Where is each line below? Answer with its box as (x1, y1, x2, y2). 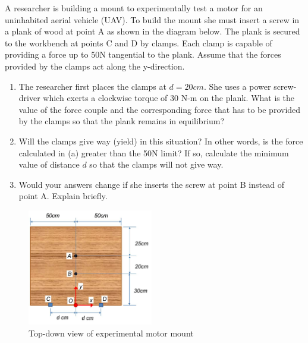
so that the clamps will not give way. (89, 158, 224, 171)
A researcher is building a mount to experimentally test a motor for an (5, 2, 263, 14)
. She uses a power (203, 80, 271, 92)
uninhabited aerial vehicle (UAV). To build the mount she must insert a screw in (5, 13, 300, 26)
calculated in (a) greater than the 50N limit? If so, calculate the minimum (18, 146, 289, 159)
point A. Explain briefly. (18, 190, 108, 202)
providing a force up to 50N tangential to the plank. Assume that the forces (5, 48, 281, 61)
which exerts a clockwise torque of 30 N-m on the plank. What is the (43, 92, 294, 104)
